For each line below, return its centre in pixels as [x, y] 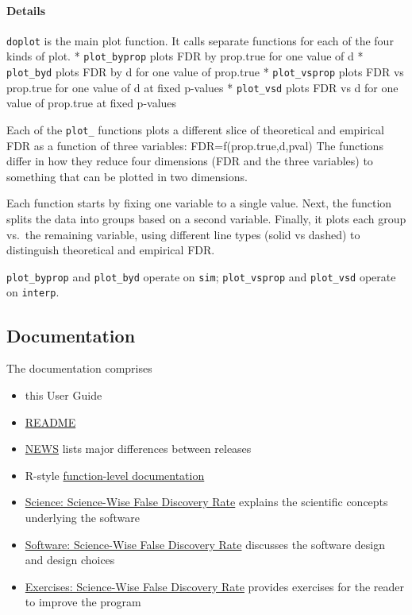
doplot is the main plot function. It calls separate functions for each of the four [200, 40]
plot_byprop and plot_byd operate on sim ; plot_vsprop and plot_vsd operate [201, 276]
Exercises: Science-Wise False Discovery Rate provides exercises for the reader [214, 586]
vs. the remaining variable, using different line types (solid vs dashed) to [183, 234]
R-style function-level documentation [115, 475]
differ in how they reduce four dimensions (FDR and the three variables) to [190, 161]
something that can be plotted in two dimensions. [127, 176]
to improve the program [83, 602]
